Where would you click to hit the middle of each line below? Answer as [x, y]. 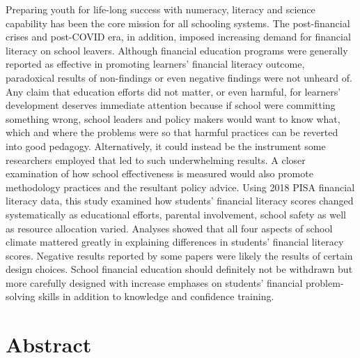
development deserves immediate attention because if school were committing [171, 105]
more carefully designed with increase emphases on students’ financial [154, 282]
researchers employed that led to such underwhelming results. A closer [156, 159]
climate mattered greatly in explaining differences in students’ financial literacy [175, 242]
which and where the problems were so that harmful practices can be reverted [172, 132]
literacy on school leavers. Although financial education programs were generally [177, 50]
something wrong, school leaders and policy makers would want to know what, [173, 118]
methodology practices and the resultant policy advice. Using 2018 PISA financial [180, 187]
